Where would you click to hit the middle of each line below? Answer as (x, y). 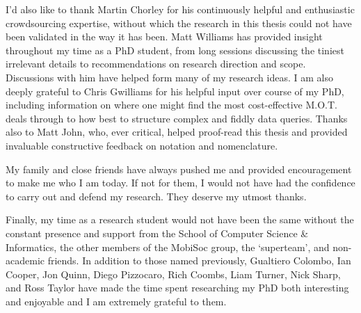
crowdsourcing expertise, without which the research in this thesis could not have (179, 23)
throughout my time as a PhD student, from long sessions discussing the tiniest (175, 50)
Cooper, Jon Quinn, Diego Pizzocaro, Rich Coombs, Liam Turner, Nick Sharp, (173, 274)
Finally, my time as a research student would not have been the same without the (180, 219)
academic (25, 260)
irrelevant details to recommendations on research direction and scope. (156, 64)
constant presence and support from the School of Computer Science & (157, 233)
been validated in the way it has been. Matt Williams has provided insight (164, 37)
